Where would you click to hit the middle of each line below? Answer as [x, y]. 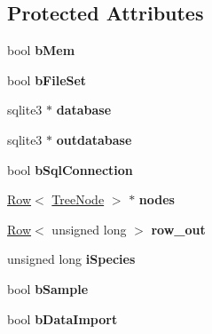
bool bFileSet [47, 80]
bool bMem [41, 50]
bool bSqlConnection [70, 169]
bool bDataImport [63, 318]
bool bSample [48, 288]
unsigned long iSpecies [71, 259]
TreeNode [78, 199]
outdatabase [94, 139]
